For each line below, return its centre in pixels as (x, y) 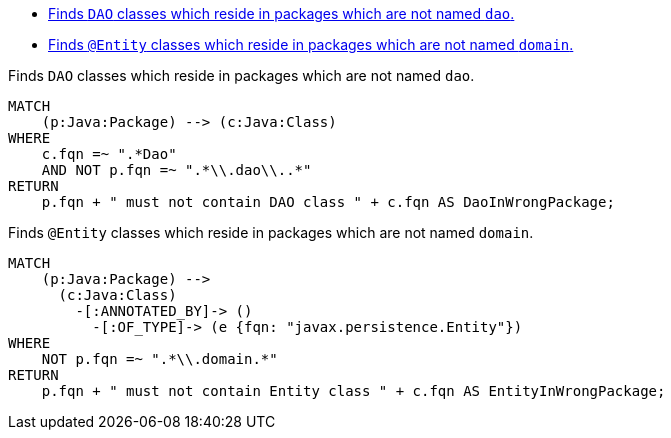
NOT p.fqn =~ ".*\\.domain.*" (159, 359)
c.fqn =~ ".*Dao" (109, 154)
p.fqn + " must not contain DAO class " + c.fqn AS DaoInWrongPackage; (328, 202)
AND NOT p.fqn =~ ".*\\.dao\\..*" (176, 170)
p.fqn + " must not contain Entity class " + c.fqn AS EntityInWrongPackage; (353, 391)
